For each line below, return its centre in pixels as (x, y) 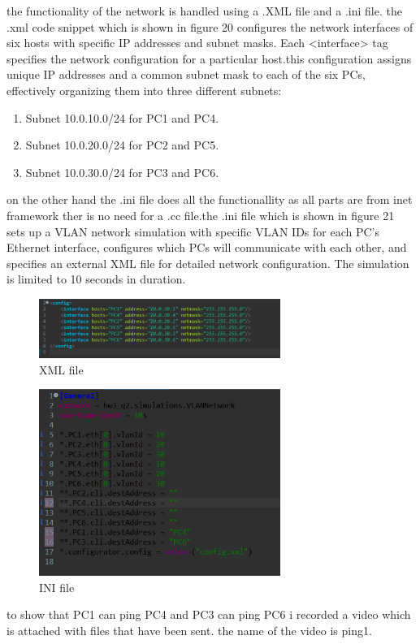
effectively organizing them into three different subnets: (144, 90)
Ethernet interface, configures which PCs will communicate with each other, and (207, 247)
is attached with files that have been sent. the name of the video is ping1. (189, 630)
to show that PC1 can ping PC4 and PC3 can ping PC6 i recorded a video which (209, 614)
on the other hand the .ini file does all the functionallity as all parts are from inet (210, 199)
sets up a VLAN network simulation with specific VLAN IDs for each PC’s (193, 231)
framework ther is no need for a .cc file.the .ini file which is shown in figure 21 (201, 215)
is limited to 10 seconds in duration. (96, 279)
